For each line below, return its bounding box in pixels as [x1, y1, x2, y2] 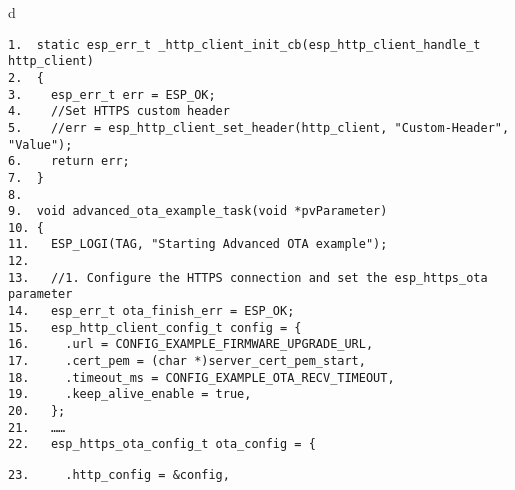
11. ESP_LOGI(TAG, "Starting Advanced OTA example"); [8, 237, 388, 252]
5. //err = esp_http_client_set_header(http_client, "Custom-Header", [8, 120, 510, 135]
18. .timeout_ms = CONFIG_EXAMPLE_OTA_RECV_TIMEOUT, [8, 370, 395, 385]
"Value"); [8, 137, 73, 152]
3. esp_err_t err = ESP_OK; [8, 87, 216, 102]
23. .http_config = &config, [8, 468, 230, 482]
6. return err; [8, 154, 130, 169]
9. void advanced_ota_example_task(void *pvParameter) [8, 204, 388, 219]
